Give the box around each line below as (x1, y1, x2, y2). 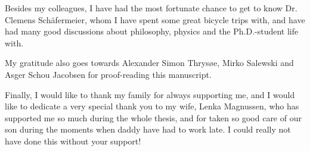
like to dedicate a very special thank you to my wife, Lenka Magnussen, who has (5, 100, 299, 112)
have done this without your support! (5, 134, 141, 147)
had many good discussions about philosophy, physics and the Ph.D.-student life (5, 25, 299, 37)
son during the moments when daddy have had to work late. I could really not (5, 123, 291, 136)
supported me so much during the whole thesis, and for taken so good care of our (5, 111, 302, 124)
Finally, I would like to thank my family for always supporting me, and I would (5, 88, 295, 100)
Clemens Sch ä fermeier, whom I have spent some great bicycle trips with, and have (5, 13, 305, 26)
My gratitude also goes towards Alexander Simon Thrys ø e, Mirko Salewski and (5, 56, 294, 69)
